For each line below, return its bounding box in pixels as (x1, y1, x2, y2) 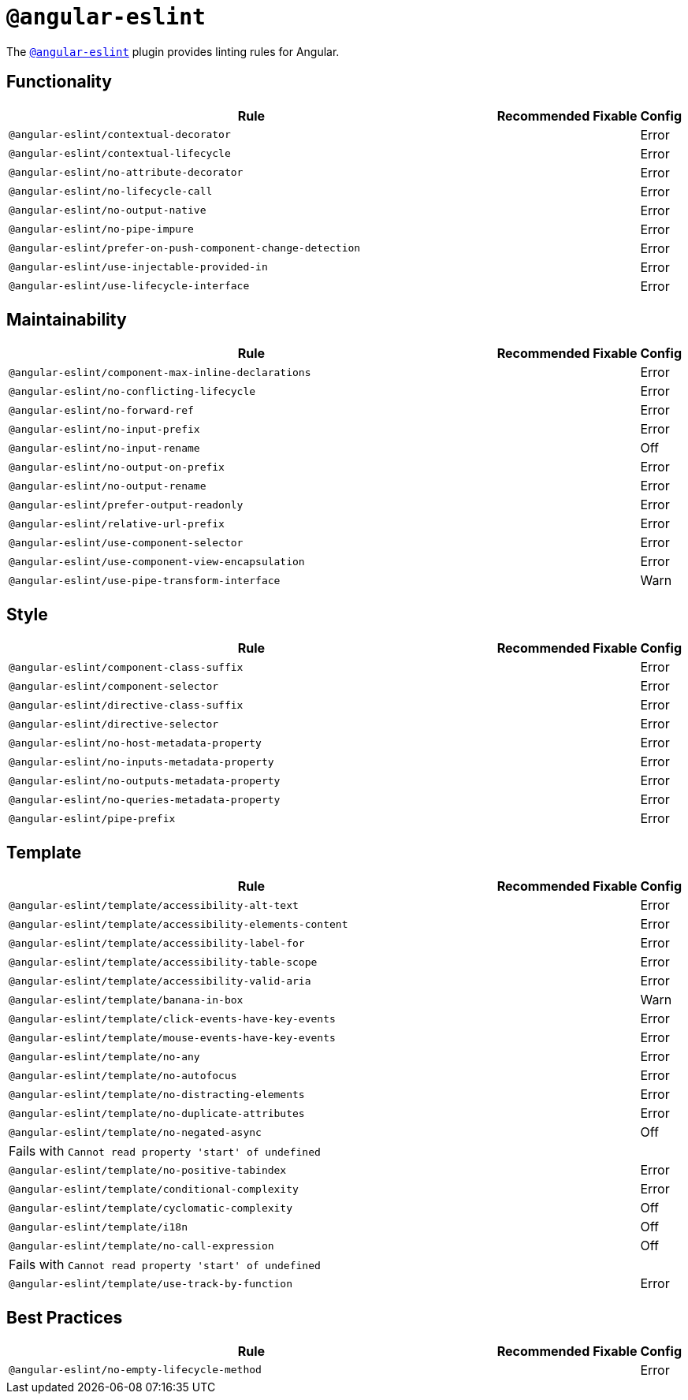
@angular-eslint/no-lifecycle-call (9, 185, 213, 198)
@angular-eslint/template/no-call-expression (9, 1239, 274, 1252)
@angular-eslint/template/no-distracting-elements (9, 1088, 305, 1100)
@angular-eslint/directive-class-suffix (9, 698, 244, 711)
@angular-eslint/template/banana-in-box (9, 993, 244, 1006)
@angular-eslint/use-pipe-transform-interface (9, 574, 281, 586)
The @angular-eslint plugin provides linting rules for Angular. (6, 44, 340, 58)
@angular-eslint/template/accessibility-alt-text (9, 899, 299, 911)
